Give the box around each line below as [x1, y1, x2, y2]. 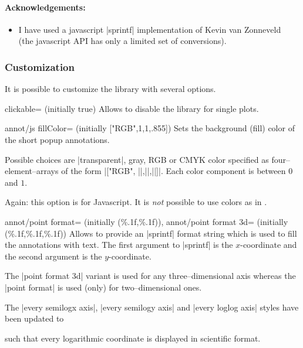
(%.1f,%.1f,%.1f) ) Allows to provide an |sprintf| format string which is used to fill [5, 227, 297, 239]
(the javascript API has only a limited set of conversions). [18, 35, 227, 47]
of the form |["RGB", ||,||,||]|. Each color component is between [61, 165, 286, 177]
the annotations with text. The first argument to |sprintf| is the [5, 238, 233, 251]
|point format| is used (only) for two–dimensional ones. [5, 281, 202, 293]
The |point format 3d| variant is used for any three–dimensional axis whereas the [5, 269, 296, 282]
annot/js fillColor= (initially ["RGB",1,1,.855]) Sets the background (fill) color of [5, 122, 295, 134]
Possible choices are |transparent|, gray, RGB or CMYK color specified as [5, 153, 269, 165]
